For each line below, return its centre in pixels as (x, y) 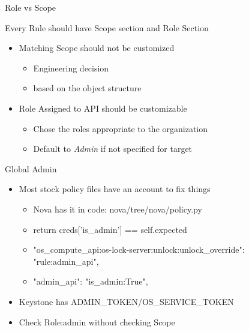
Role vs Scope (31, 7)
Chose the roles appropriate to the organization (121, 128)
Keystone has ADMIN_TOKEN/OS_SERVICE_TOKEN (126, 301)
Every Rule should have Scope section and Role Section (107, 27)
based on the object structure (87, 88)
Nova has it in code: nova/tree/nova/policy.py (118, 209)
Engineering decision (71, 68)
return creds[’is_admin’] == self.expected (110, 229)
